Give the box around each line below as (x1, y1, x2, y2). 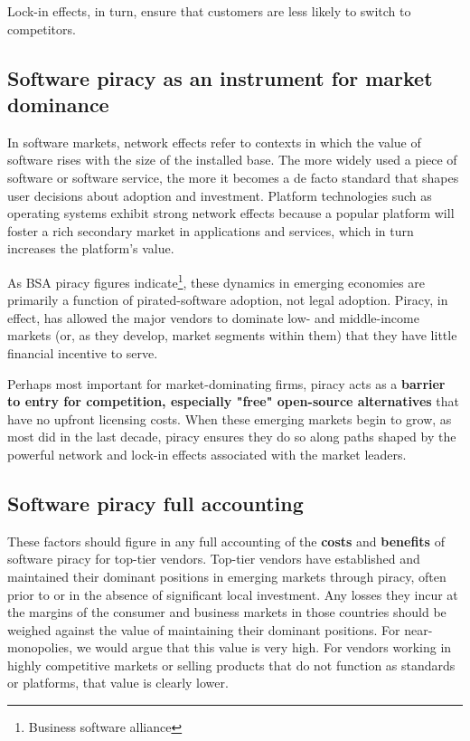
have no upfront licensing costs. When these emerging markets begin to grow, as (7, 409, 452, 428)
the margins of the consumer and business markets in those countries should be (7, 603, 446, 622)
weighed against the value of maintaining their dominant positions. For (7, 620, 400, 639)
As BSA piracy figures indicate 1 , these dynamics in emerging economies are (7, 270, 425, 291)
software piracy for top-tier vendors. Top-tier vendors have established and (7, 549, 420, 568)
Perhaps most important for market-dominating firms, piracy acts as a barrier (7, 374, 446, 393)
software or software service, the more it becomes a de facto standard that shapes (7, 167, 459, 186)
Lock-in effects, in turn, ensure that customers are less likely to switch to (7, 2, 411, 20)
